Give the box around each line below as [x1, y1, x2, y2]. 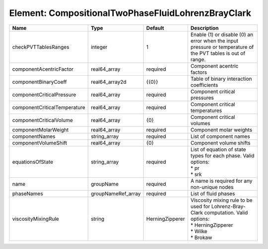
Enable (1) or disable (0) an [190, 31, 254, 38]
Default [146, 24, 164, 31]
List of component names [190, 132, 250, 139]
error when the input [190, 37, 239, 44]
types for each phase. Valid [190, 152, 255, 159]
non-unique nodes [190, 183, 234, 190]
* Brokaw [190, 234, 212, 241]
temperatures [190, 107, 222, 114]
